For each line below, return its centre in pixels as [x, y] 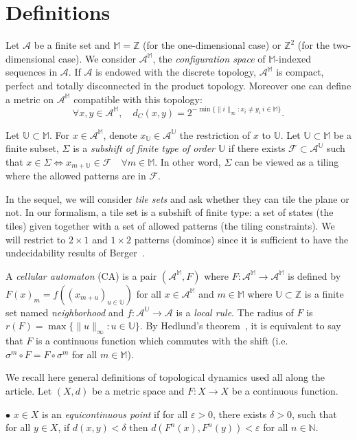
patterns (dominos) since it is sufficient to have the [241, 239]
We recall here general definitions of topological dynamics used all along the [165, 377]
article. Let [29, 390]
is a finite [324, 293]
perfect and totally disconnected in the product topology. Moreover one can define [178, 85]
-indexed [293, 58]
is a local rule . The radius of [235, 312]
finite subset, [32, 148]
